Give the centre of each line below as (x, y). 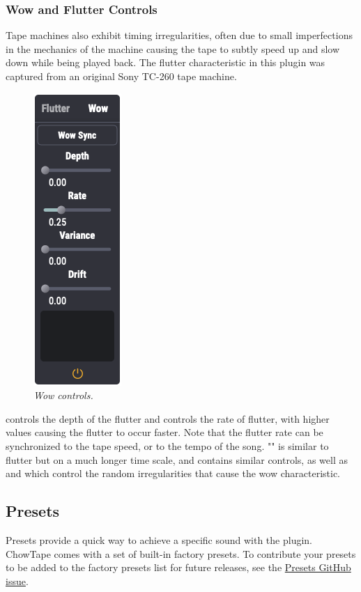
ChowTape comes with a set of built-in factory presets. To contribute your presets (181, 553)
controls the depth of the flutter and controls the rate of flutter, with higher (168, 418)
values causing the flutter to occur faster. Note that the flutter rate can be (164, 432)
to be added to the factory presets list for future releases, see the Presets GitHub (178, 567)
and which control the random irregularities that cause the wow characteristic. (173, 473)
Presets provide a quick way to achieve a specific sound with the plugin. (159, 539)
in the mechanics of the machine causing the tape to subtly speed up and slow (173, 48)
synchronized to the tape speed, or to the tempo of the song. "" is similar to (167, 445)
